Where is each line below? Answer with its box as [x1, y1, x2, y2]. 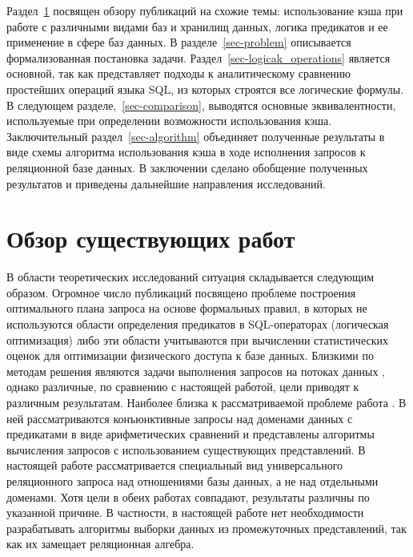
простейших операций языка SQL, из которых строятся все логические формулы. [6, 80, 403, 97]
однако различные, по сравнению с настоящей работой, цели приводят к [6, 378, 359, 395]
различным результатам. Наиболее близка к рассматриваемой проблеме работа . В [6, 394, 407, 410]
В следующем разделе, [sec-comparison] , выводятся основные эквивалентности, [6, 96, 396, 113]
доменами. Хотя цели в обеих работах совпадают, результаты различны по [6, 488, 370, 505]
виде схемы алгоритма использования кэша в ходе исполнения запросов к [6, 143, 366, 160]
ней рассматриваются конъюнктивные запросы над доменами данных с [6, 410, 353, 426]
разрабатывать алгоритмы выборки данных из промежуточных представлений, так [6, 519, 407, 536]
